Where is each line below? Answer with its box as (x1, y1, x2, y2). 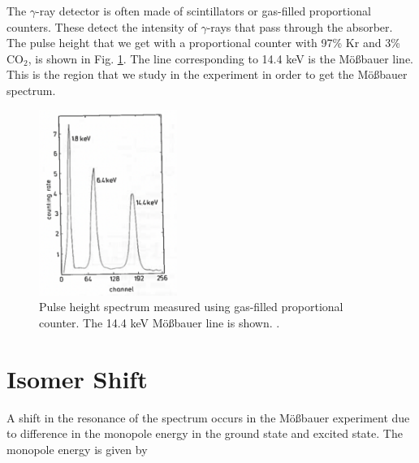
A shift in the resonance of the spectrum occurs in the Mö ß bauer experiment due (6, 409, 410, 426)
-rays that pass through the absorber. (206, 18, 393, 35)
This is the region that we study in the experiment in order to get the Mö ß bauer (6, 66, 408, 83)
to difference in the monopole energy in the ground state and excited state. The (6, 425, 403, 442)
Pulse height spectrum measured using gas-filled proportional (39, 298, 343, 315)
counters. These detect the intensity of (6, 18, 197, 35)
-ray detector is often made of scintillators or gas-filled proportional (36, 2, 371, 19)
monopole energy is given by (6, 440, 148, 457)
